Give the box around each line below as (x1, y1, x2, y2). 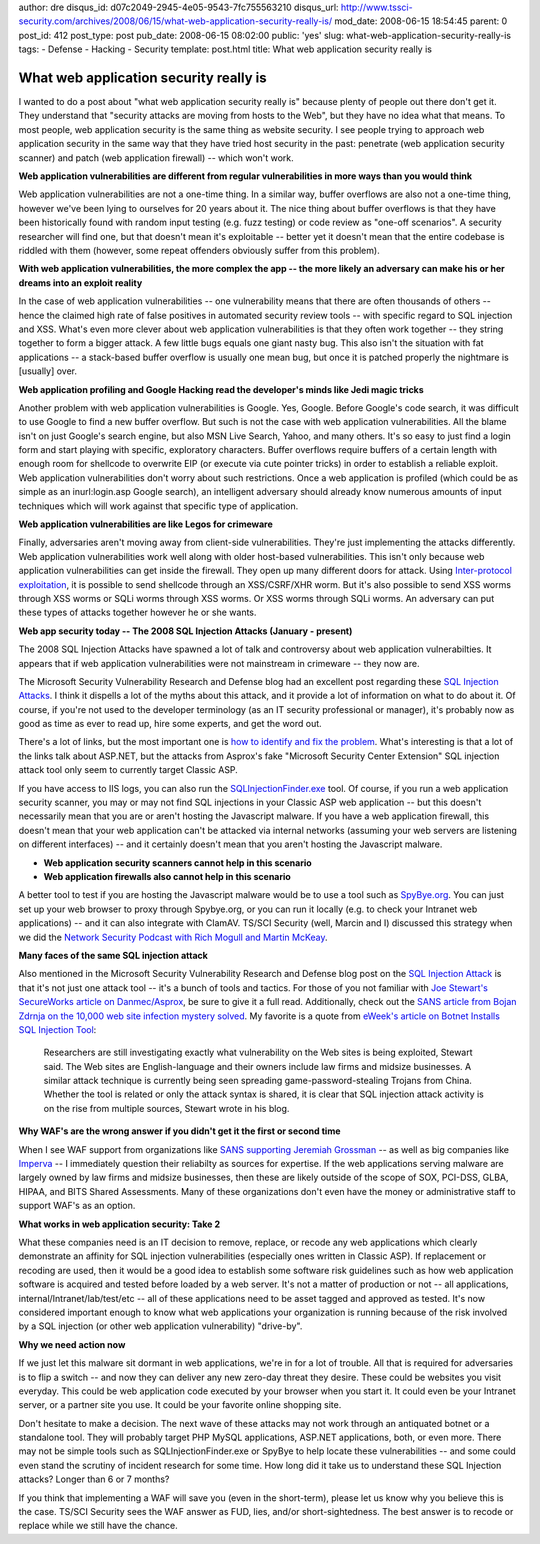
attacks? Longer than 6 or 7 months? (18, 1473, 170, 1485)
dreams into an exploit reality (18, 276, 143, 289)
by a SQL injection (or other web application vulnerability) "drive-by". (18, 1320, 303, 1332)
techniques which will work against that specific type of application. (18, 500, 299, 512)
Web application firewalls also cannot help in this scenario (43, 871, 292, 882)
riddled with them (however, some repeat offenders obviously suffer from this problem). (18, 244, 380, 256)
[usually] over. (18, 365, 77, 377)
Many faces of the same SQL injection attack (18, 949, 209, 961)
